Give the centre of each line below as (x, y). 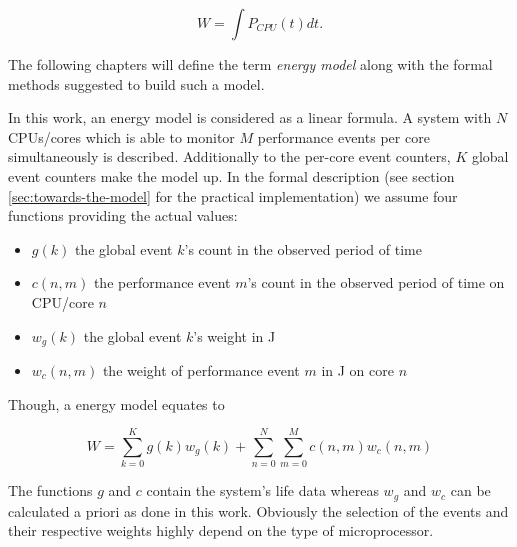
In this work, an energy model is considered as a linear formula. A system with (250, 117)
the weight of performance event (201, 369)
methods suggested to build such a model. (136, 83)
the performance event (162, 282)
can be (470, 490)
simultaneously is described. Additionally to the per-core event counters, (229, 156)
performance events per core (343, 136)
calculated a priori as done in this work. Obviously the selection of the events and (258, 510)
